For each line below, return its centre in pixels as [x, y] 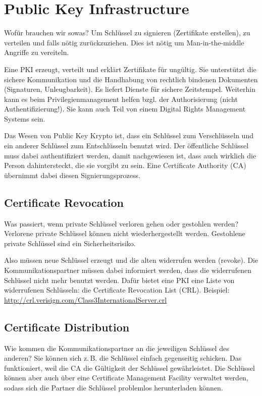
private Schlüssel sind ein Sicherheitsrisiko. [70, 243]
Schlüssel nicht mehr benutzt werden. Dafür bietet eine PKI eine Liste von [119, 280]
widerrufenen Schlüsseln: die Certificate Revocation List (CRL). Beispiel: [117, 290]
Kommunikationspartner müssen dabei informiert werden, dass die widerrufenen [128, 270]
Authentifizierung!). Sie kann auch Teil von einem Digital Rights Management [125, 109]
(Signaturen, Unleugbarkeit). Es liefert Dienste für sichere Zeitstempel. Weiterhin [130, 89]
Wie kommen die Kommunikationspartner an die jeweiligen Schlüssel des [117, 348]
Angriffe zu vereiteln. [37, 52]
